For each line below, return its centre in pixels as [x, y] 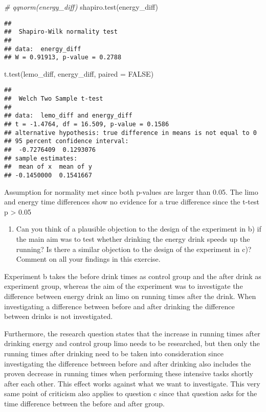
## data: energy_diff [43, 49]
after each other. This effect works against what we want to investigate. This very [132, 383]
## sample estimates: [41, 158]
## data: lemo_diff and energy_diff [68, 116]
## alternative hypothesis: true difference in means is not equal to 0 [130, 133]
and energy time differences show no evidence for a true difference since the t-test [132, 202]
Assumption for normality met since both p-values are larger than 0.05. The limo [131, 191]
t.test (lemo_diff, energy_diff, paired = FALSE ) [79, 73]
